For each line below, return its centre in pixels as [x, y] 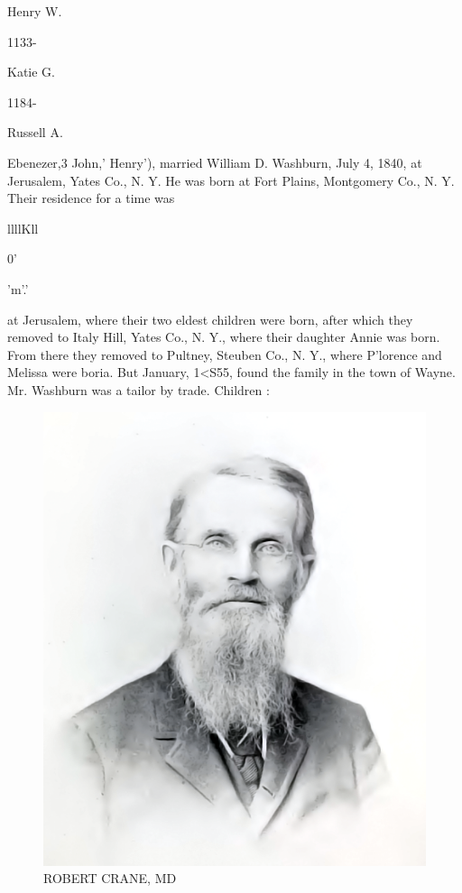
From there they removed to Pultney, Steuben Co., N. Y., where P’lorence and [225, 354]
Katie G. [31, 72]
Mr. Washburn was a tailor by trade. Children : [139, 389]
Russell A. [35, 132]
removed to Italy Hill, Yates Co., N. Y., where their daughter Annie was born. [224, 337]
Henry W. [35, 11]
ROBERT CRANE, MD [110, 878]
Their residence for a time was [91, 198]
